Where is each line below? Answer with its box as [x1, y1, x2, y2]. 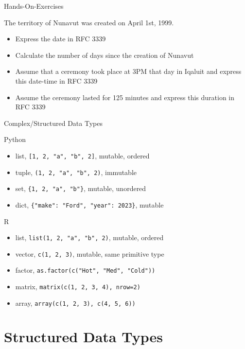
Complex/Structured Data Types [4, 118, 103, 128]
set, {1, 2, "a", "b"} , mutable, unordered [15, 183, 146, 193]
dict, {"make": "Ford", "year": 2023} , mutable [15, 199, 164, 209]
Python [4, 134, 26, 144]
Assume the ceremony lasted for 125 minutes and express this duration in [15, 92, 235, 102]
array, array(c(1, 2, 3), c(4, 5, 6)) [15, 297, 136, 308]
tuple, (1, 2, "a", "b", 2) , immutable [15, 167, 137, 177]
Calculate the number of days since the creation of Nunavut [15, 50, 194, 60]
